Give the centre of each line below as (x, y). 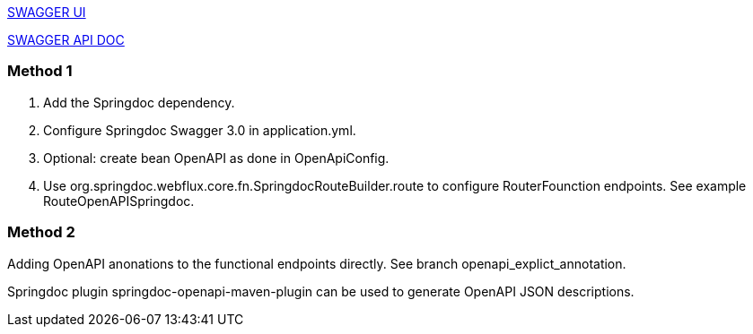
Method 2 (41, 232)
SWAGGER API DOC (66, 40)
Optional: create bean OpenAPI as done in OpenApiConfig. (216, 158)
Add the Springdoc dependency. (139, 102)
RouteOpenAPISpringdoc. (119, 201)
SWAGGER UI (47, 12)
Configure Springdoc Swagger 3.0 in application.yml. (200, 130)
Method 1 (40, 71)
